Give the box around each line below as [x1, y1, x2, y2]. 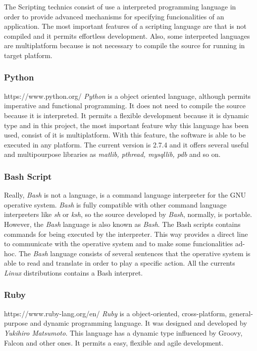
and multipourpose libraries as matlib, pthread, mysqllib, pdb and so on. [4, 149, 221, 159]
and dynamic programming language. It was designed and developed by [30, 318, 247, 328]
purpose [4, 318, 28, 328]
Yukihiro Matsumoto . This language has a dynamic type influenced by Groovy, [4, 327, 243, 338]
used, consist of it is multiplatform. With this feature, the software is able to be [4, 130, 246, 140]
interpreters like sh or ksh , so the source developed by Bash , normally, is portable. [4, 209, 252, 219]
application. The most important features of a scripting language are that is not [4, 21, 247, 31]
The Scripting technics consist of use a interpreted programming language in [4, 1, 236, 11]
